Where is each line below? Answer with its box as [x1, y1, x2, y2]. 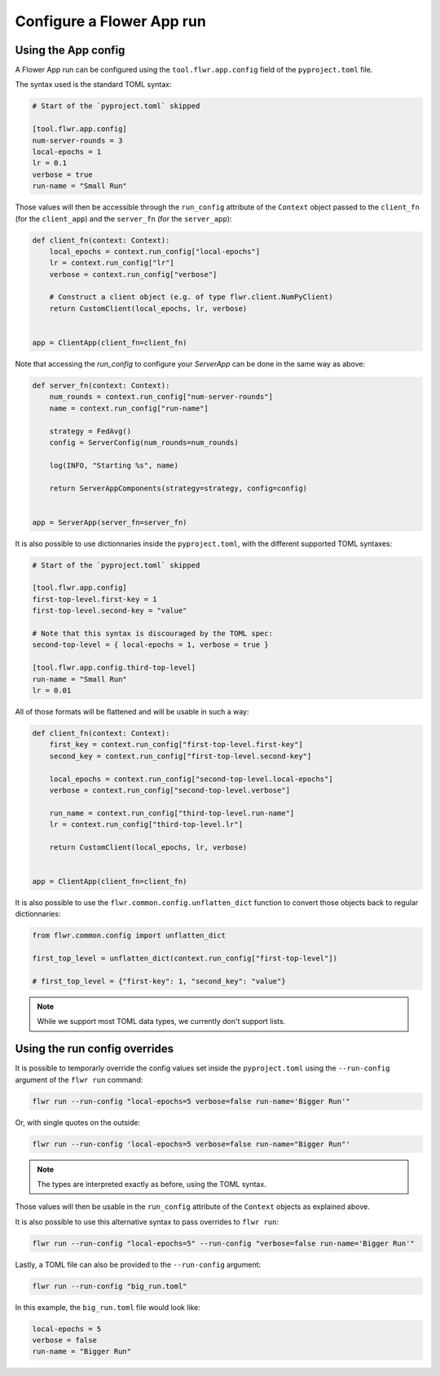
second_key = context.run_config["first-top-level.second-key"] [49, 751, 312, 761]
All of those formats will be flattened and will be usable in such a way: [15, 706, 249, 716]
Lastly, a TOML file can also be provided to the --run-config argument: [15, 1260, 262, 1269]
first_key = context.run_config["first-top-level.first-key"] [49, 740, 303, 750]
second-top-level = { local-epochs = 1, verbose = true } [32, 640, 269, 649]
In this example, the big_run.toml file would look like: [15, 1302, 201, 1312]
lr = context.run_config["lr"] [49, 258, 174, 268]
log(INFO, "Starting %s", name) [49, 460, 179, 470]
